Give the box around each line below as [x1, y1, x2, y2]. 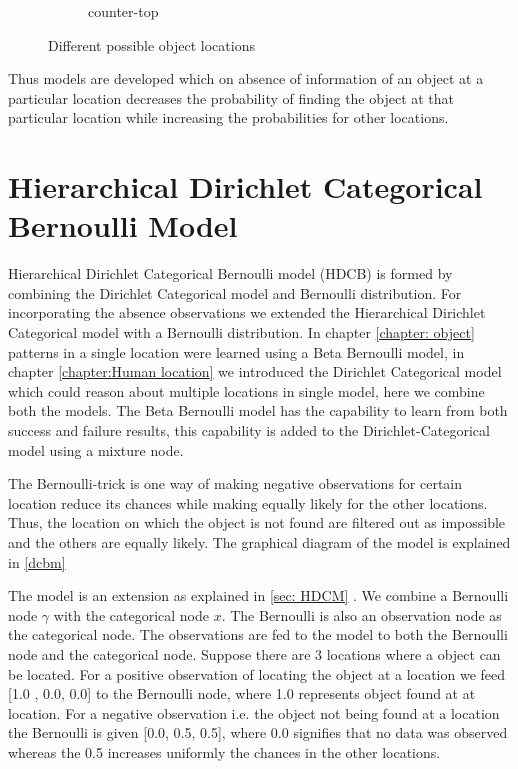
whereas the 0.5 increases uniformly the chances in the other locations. [8, 741, 441, 762]
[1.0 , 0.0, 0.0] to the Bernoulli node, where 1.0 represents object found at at [8, 683, 476, 704]
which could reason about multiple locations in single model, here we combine [8, 380, 485, 401]
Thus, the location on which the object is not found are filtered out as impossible [8, 512, 506, 533]
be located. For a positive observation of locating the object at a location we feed [8, 663, 506, 684]
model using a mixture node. [8, 439, 184, 460]
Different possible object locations [48, 34, 255, 55]
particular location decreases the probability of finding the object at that [8, 87, 455, 108]
